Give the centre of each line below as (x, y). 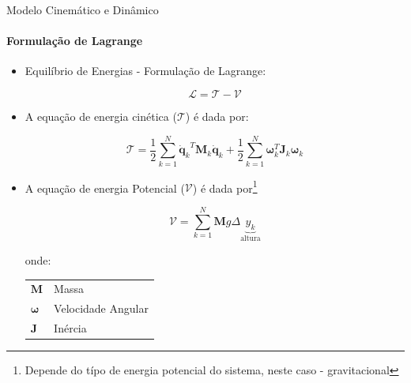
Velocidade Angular (101, 308)
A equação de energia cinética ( (101, 116)
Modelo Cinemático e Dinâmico (83, 9)
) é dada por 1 (225, 186)
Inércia (70, 328)
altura (251, 239)
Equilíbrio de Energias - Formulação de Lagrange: (145, 71)
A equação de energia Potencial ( (105, 188)
